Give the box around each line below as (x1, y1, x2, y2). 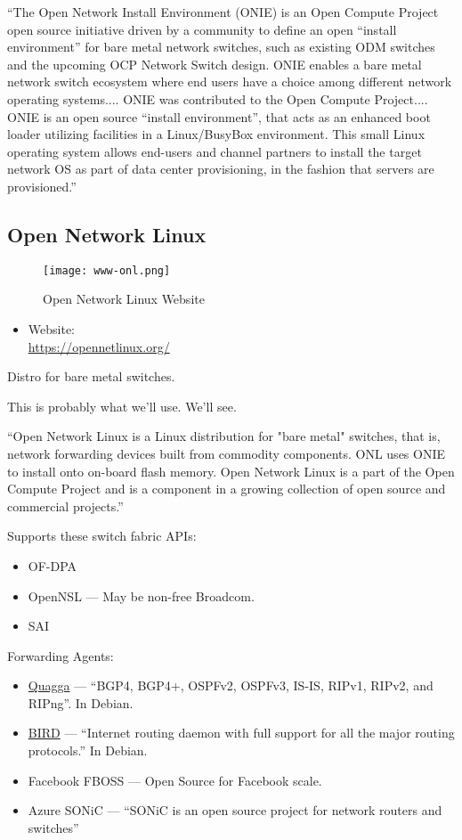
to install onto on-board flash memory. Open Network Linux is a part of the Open (7, 461, 455, 480)
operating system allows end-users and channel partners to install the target (7, 142, 422, 160)
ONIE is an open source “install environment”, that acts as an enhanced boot (7, 107, 431, 126)
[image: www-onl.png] (43, 264, 171, 277)
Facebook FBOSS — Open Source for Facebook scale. (28, 771, 322, 789)
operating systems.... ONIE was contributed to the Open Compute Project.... (7, 89, 428, 108)
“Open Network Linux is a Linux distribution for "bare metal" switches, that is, (7, 427, 441, 445)
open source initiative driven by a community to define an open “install (7, 20, 397, 38)
